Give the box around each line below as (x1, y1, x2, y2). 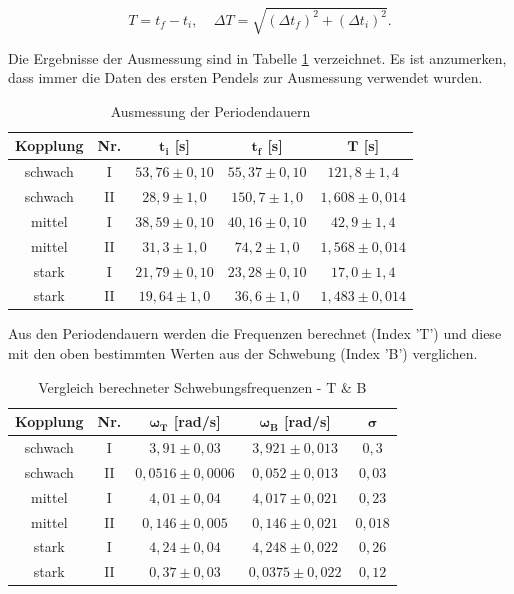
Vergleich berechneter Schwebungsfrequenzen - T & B (38, 376, 367, 397)
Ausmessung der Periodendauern (110, 100, 311, 121)
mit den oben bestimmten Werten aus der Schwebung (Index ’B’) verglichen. (8, 343, 478, 364)
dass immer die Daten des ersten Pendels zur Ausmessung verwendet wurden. (8, 67, 483, 88)
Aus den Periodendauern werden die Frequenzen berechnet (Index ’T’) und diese (8, 323, 502, 344)
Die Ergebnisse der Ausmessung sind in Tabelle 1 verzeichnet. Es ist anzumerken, (8, 47, 507, 68)
